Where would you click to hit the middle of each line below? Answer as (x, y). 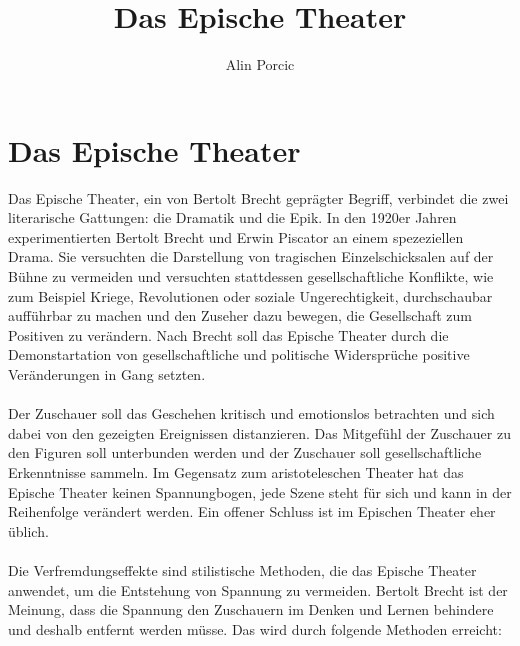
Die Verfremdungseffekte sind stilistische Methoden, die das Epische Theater (242, 569)
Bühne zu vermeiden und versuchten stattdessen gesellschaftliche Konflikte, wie (251, 276)
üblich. (28, 530)
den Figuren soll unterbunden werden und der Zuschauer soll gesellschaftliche (245, 452)
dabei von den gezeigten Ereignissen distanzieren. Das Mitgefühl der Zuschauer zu (259, 432)
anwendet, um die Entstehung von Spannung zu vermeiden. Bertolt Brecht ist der (258, 589)
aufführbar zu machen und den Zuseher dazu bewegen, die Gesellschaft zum (240, 315)
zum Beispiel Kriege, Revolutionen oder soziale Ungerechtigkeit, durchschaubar (250, 295)
